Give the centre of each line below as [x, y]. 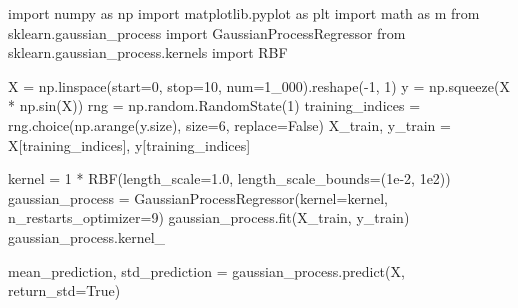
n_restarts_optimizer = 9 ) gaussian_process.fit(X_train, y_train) [209, 217]
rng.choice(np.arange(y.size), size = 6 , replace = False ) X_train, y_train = [229, 124]
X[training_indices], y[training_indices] [129, 144]
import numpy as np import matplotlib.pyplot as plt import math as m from [244, 13]
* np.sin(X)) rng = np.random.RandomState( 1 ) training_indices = [214, 105]
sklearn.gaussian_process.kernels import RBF [148, 52]
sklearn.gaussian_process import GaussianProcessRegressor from [207, 32]
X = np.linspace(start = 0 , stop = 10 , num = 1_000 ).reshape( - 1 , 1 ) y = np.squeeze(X [259, 85]
